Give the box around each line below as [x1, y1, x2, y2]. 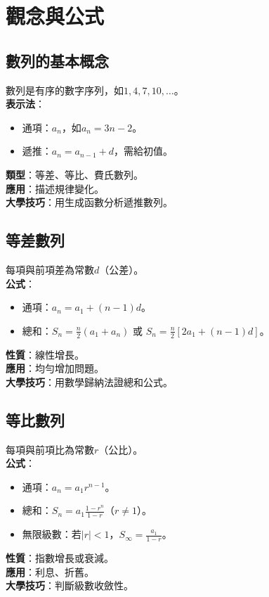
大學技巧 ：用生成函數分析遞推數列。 [6, 195, 173, 210]
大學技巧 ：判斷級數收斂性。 [6, 578, 133, 593]
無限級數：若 [22, 527, 81, 541]
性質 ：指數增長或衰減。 [6, 550, 114, 565]
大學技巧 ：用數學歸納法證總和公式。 [6, 374, 173, 389]
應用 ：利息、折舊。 [6, 564, 94, 579]
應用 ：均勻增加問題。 [6, 361, 104, 375]
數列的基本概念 [6, 49, 109, 71]
